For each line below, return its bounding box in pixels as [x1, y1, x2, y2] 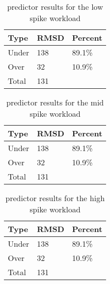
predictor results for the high [5, 192, 105, 204]
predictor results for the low [7, 1, 103, 12]
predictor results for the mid [6, 97, 104, 108]
